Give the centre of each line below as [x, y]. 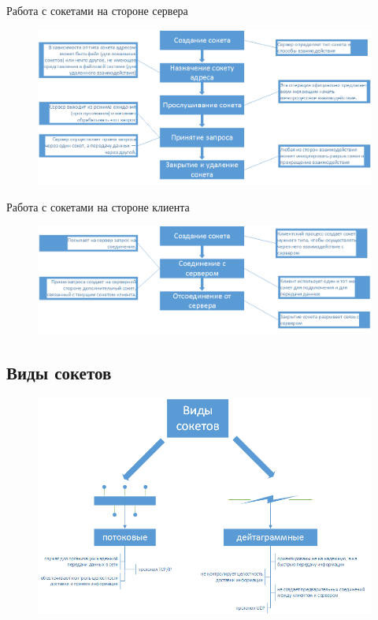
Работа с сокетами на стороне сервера [97, 10]
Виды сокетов [59, 372]
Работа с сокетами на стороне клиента [98, 206]
